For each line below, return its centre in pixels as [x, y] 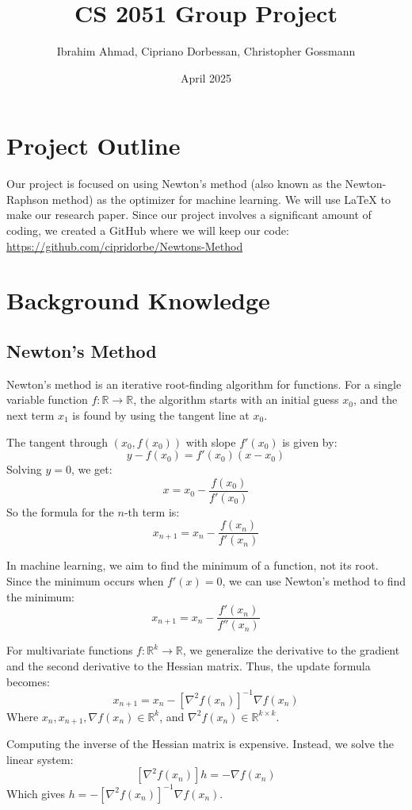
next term [31, 415]
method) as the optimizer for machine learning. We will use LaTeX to [221, 199]
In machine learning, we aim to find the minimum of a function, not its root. [193, 565]
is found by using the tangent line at [161, 415]
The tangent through [57, 441]
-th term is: [152, 511]
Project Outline [93, 146]
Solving [24, 469]
